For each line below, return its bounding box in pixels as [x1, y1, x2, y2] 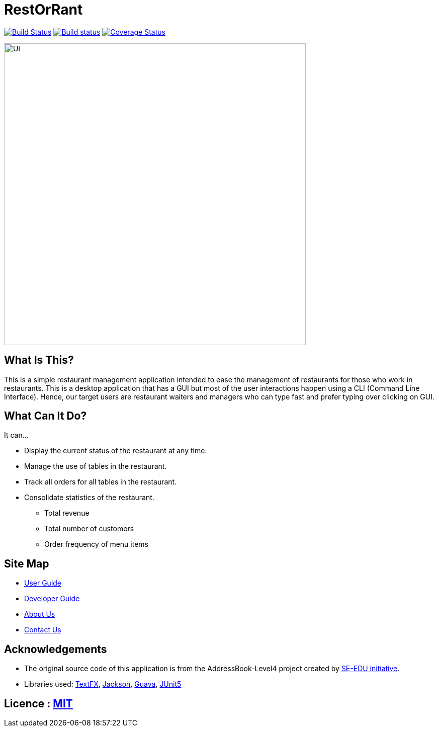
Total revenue [44, 509, 90, 518]
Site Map [4, 557, 49, 570]
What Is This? [4, 354, 74, 367]
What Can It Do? [4, 410, 87, 423]
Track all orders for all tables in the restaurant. [24, 477, 177, 486]
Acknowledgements [4, 642, 107, 656]
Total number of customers [44, 524, 134, 533]
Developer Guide [24, 594, 80, 603]
